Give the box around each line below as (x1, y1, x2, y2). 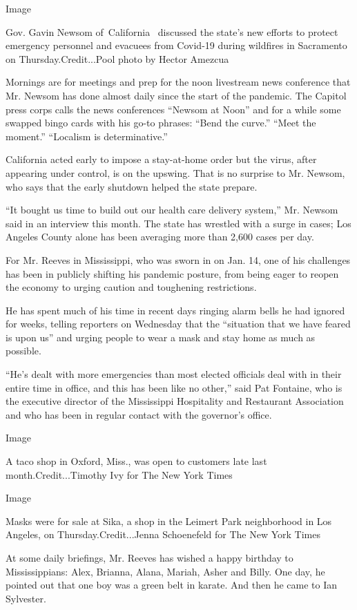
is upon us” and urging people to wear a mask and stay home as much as (6, 330, 316, 344)
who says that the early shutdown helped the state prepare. (6, 179, 258, 193)
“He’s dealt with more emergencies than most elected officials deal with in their (6, 367, 342, 381)
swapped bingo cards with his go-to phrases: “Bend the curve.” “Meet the (6, 115, 316, 130)
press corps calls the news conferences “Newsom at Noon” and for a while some (6, 102, 341, 116)
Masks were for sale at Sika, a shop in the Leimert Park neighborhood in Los (6, 513, 332, 528)
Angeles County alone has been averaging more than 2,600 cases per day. (6, 229, 314, 244)
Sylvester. (6, 591, 46, 605)
